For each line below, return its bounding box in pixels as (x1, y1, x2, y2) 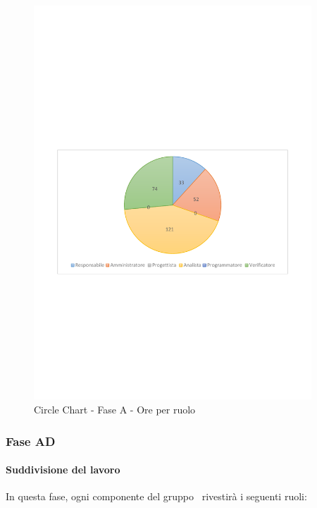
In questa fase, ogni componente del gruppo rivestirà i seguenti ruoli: (6, 489, 307, 504)
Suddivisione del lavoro (6, 462, 120, 477)
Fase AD (6, 432, 56, 449)
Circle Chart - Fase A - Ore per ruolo (34, 402, 196, 417)
